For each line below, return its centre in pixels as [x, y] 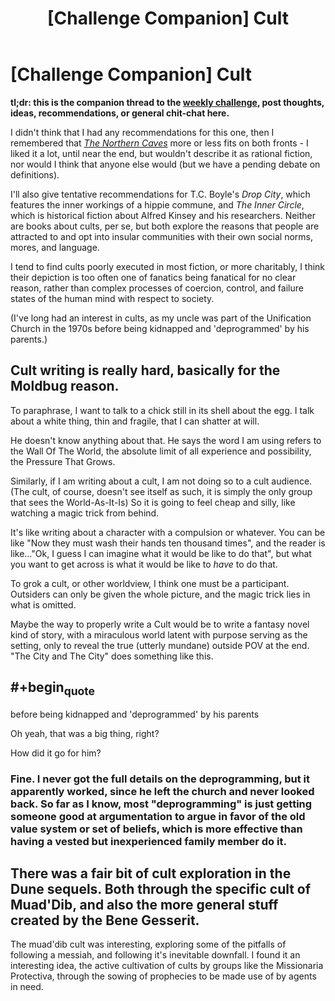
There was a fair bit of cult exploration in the [151, 873]
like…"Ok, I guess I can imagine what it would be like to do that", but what [161, 553]
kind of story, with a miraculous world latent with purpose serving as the [159, 634]
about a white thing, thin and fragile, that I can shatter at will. [135, 421]
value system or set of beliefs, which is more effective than [156, 829]
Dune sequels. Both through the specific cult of [161, 889]
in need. [27, 987]
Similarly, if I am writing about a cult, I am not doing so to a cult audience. [161, 481]
